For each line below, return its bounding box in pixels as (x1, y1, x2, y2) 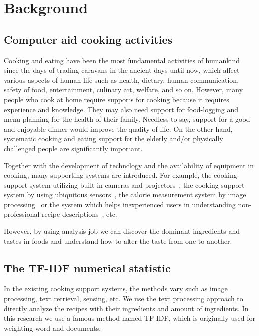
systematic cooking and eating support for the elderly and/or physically (4, 133, 223, 144)
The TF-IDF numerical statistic (4, 260, 171, 275)
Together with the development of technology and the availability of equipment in (4, 160, 254, 170)
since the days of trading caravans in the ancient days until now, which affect (4, 65, 240, 75)
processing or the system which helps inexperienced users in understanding (4, 199, 236, 209)
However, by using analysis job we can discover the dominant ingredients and (4, 226, 240, 236)
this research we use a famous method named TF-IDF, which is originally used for (4, 313, 255, 323)
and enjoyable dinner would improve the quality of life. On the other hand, (4, 123, 233, 134)
